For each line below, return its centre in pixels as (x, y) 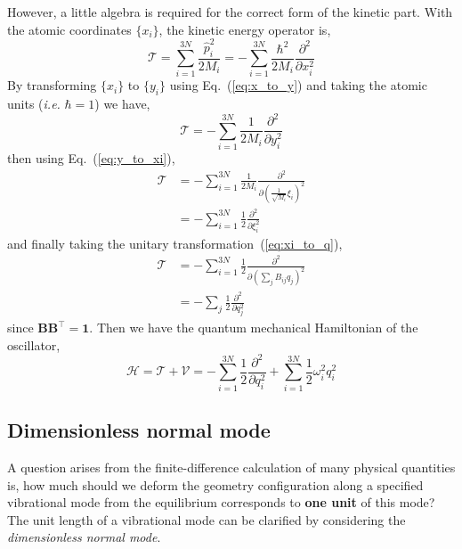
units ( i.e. (34, 104)
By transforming (52, 85)
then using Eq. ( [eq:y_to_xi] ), (91, 158)
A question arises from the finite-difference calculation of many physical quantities (231, 467)
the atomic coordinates (69, 29)
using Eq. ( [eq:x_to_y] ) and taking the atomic (298, 85)
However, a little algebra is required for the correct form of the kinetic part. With (230, 12)
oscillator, (34, 344)
